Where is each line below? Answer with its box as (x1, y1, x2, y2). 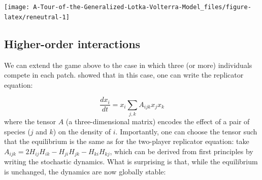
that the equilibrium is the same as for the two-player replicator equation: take (4, 136, 249, 147)
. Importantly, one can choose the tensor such (115, 126, 257, 136)
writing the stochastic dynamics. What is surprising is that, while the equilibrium (4, 156, 258, 167)
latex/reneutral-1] (4, 13, 70, 21)
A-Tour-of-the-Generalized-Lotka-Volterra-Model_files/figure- (33, 4, 251, 11)
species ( (4, 126, 30, 136)
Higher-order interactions (4, 35, 141, 51)
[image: (4, 4, 30, 11)
